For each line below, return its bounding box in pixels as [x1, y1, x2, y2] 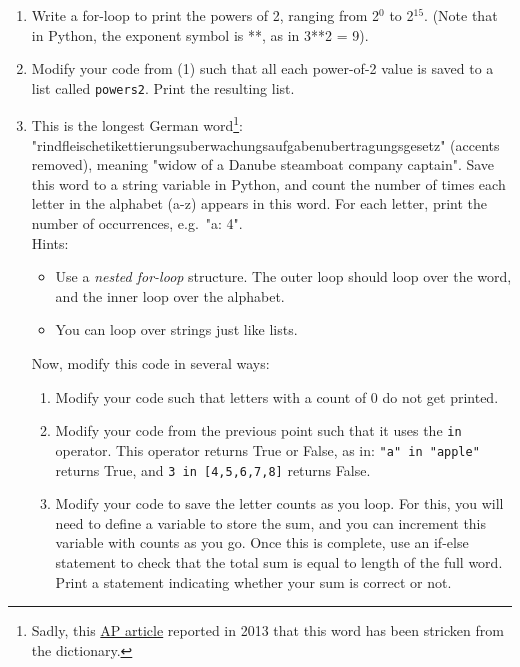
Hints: [31, 232, 69, 253]
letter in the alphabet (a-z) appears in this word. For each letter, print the [31, 193, 488, 214]
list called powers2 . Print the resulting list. [31, 77, 295, 98]
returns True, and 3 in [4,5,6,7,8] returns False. [55, 459, 371, 480]
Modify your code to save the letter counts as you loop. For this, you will [55, 493, 504, 514]
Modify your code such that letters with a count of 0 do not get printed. [55, 386, 499, 407]
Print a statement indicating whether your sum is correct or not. [55, 571, 452, 592]
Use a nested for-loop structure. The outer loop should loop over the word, [55, 266, 512, 287]
